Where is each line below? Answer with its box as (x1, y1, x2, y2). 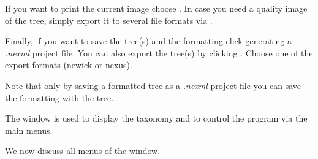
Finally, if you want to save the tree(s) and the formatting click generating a (5, 34, 292, 47)
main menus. (5, 123, 53, 136)
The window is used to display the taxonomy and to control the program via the (5, 112, 308, 125)
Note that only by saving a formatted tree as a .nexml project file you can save (5, 79, 301, 91)
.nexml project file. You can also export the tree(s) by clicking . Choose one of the (5, 46, 313, 59)
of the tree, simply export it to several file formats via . (5, 14, 213, 26)
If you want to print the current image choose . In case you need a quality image (5, 2, 308, 14)
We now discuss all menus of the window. (5, 144, 161, 157)
